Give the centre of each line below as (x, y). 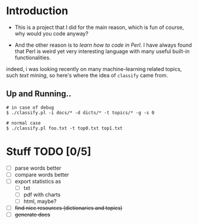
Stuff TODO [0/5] (49, 151)
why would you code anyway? (51, 33)
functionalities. (33, 57)
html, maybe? (40, 201)
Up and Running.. (39, 94)
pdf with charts (42, 194)
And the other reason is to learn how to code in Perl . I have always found (103, 45)
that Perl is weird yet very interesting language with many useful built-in (102, 51)
